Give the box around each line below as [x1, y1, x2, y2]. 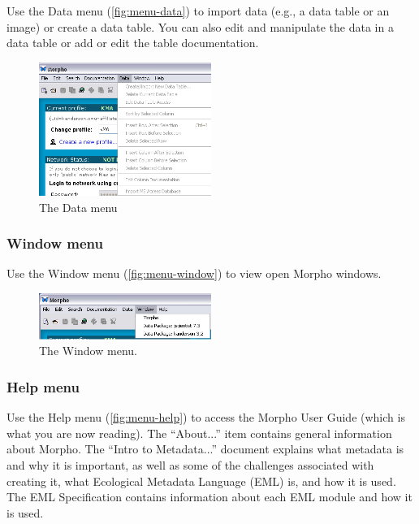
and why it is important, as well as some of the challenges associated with [6, 457, 374, 474]
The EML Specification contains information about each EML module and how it [6, 488, 413, 505]
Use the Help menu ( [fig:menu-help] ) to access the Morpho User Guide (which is [6, 409, 405, 426]
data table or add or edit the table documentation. [6, 34, 259, 51]
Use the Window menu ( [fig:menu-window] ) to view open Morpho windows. [6, 265, 382, 282]
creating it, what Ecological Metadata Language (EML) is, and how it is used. [6, 472, 396, 489]
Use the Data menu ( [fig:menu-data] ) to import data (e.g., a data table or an [6, 2, 390, 19]
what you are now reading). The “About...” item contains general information [6, 424, 392, 441]
